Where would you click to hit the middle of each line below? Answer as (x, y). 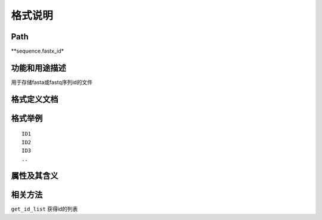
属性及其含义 (35, 176)
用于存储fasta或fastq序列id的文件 (52, 82)
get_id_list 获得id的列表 (44, 209)
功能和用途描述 (38, 68)
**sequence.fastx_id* (38, 51)
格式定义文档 (35, 99)
